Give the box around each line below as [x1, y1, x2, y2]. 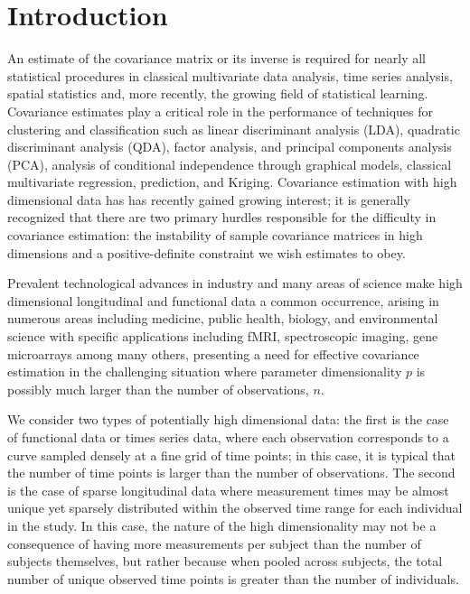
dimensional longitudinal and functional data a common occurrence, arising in [7, 291, 439, 310]
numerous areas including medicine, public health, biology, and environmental [7, 309, 438, 328]
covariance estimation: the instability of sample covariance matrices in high [7, 226, 423, 245]
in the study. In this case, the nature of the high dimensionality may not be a [7, 515, 437, 534]
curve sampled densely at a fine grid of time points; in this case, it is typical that [7, 445, 456, 464]
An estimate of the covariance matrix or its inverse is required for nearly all [7, 49, 426, 68]
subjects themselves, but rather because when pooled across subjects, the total [7, 552, 443, 571]
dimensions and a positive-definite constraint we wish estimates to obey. [7, 243, 406, 262]
